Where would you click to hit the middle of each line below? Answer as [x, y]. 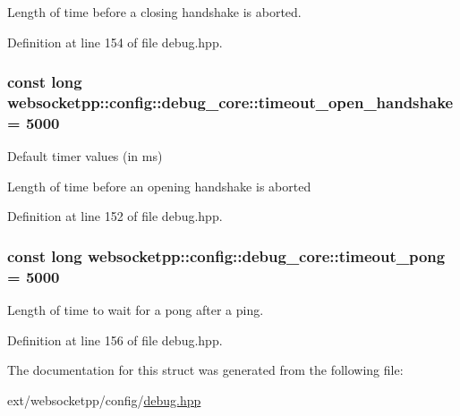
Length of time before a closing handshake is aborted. [154, 12]
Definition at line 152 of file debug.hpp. [115, 216]
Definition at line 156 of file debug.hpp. [115, 340]
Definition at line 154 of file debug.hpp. [115, 42]
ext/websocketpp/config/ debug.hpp [104, 399]
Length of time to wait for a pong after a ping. [136, 310]
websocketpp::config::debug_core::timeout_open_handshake [230, 102]
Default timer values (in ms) [85, 156]
